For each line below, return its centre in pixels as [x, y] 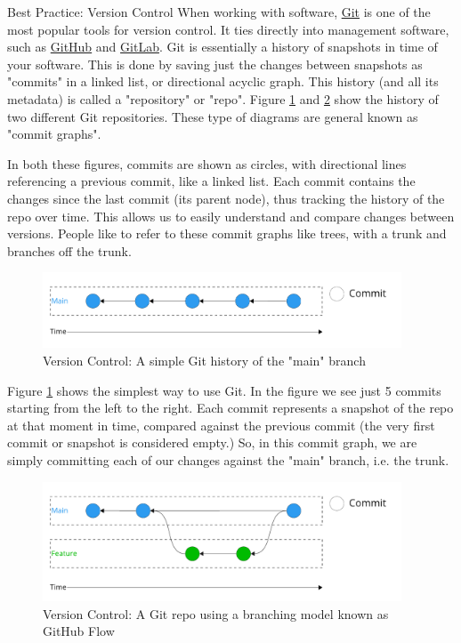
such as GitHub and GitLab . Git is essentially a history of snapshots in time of [222, 47]
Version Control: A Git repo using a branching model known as [216, 613]
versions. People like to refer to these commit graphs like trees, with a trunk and [227, 233]
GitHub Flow [79, 631]
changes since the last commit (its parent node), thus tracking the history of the [226, 198]
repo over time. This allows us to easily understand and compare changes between [231, 216]
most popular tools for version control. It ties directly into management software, [228, 29]
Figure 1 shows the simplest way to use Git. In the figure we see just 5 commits [224, 390]
